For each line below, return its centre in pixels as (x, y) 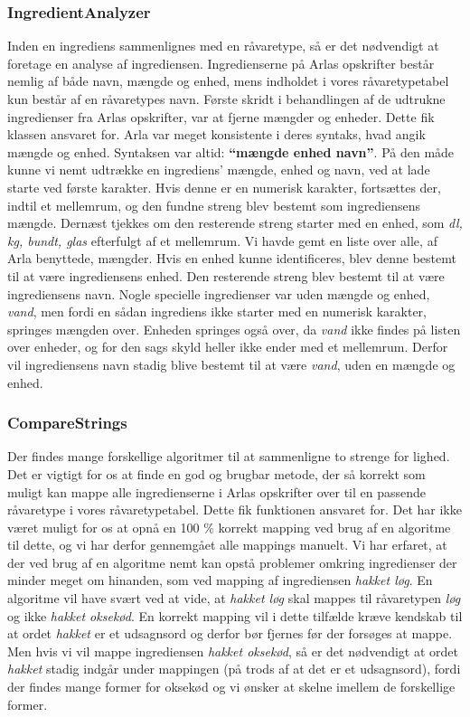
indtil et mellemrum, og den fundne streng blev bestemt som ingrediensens (214, 205)
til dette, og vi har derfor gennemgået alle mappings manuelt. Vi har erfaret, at (227, 545)
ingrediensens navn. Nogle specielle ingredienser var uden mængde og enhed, (219, 293)
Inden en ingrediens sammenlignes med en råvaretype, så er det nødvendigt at (223, 46)
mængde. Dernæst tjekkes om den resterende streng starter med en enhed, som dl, (235, 223)
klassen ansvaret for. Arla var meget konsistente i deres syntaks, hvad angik (216, 134)
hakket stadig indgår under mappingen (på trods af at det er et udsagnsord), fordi (234, 669)
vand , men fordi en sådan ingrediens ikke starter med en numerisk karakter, (217, 311)
